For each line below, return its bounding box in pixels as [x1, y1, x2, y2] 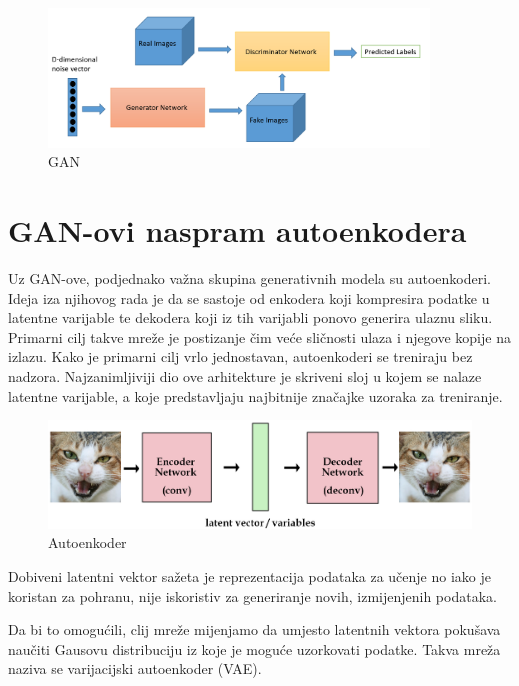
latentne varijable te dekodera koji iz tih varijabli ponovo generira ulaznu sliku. [8, 307, 493, 328]
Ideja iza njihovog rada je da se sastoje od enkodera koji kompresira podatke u [8, 287, 490, 308]
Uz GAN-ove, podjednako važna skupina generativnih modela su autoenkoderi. [8, 268, 491, 289]
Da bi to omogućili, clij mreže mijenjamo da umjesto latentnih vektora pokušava [8, 619, 501, 640]
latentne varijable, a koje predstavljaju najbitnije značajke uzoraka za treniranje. [8, 385, 503, 406]
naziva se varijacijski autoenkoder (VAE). [8, 658, 262, 679]
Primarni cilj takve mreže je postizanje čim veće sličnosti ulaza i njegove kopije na [8, 326, 511, 347]
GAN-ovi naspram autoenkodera [8, 210, 467, 251]
